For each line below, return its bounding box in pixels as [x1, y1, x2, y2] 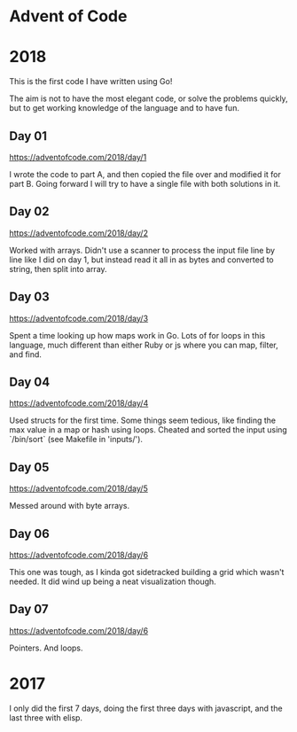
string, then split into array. [9, 263, 108, 274]
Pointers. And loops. [9, 642, 83, 653]
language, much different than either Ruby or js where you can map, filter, [9, 339, 278, 350]
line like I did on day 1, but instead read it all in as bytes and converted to [9, 254, 274, 265]
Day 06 [9, 526, 51, 541]
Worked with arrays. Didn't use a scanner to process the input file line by [9, 245, 276, 255]
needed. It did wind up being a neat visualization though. [9, 576, 217, 587]
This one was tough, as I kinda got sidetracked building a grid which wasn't [9, 567, 285, 577]
